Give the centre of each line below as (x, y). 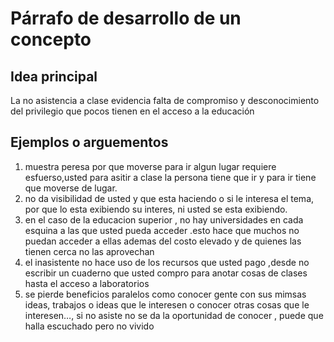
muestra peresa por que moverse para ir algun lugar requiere (150, 166)
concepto (51, 39)
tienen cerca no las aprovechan (89, 251)
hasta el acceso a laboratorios (87, 283)
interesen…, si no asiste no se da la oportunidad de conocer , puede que (174, 315)
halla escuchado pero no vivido (89, 326)
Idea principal (54, 76)
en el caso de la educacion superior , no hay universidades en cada (164, 219)
